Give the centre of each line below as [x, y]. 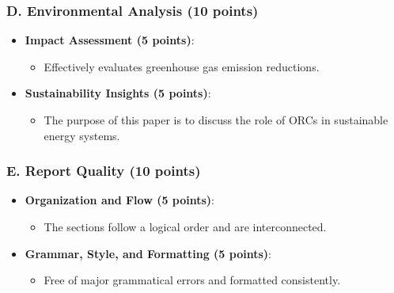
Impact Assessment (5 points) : [110, 40]
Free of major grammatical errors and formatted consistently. [192, 280]
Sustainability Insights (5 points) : [118, 93]
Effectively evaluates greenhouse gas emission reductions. [182, 66]
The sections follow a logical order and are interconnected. [185, 226]
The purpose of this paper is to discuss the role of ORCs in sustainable [216, 120]
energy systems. [82, 135]
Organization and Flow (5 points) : [120, 200]
